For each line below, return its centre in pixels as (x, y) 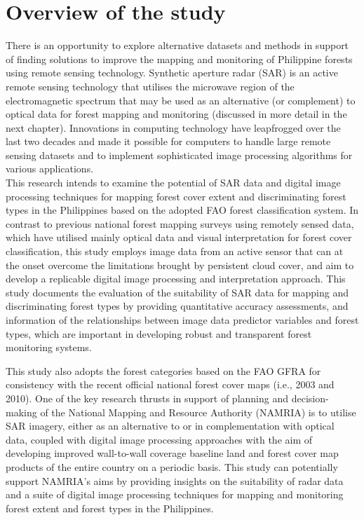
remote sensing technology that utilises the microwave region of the (150, 86)
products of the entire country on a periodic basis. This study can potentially (172, 466)
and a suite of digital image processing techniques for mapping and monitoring (175, 494)
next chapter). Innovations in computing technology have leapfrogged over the (173, 127)
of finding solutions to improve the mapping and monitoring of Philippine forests (179, 59)
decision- (310, 398)
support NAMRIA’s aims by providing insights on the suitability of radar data (175, 480)
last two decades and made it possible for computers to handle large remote (168, 141)
